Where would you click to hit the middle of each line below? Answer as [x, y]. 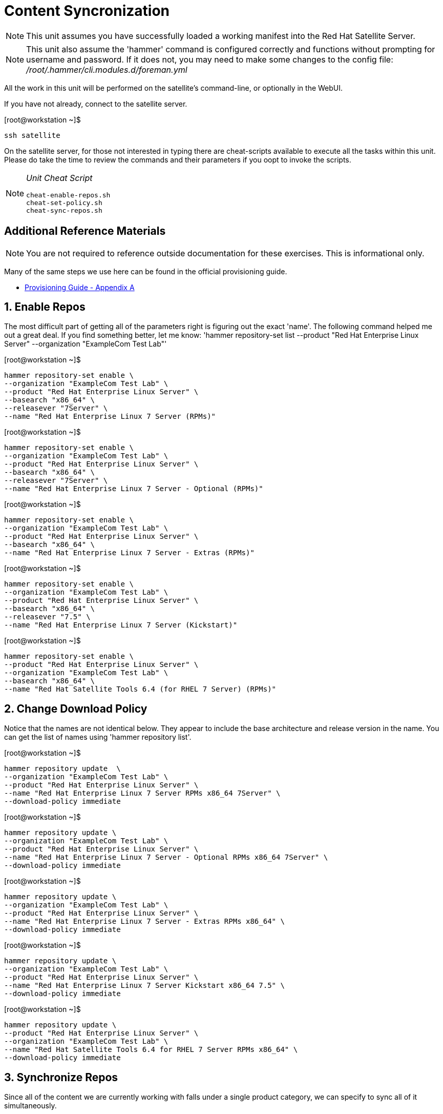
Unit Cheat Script [59, 178]
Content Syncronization [87, 11]
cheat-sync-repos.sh [64, 210]
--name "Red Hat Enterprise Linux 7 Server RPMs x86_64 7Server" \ [142, 793]
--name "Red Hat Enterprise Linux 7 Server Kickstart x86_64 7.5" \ [144, 986]
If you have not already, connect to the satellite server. [96, 104]
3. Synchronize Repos [61, 1077]
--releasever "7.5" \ [47, 617]
